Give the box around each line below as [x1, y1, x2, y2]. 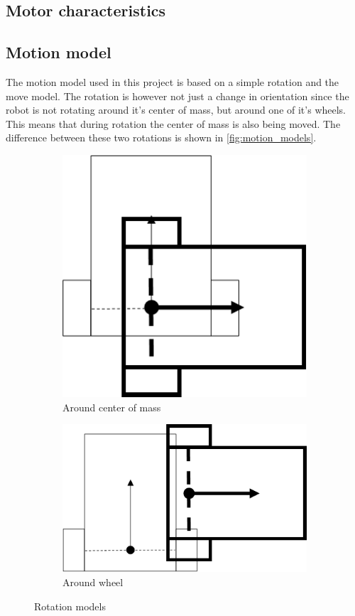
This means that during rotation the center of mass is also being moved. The [6, 116, 341, 131]
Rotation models [34, 598, 106, 613]
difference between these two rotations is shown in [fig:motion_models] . [6, 130, 317, 145]
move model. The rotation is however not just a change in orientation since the [6, 88, 349, 103]
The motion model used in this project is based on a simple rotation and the [6, 74, 339, 89]
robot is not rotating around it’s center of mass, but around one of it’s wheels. [6, 102, 346, 117]
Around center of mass [62, 399, 161, 414]
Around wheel [62, 574, 124, 589]
